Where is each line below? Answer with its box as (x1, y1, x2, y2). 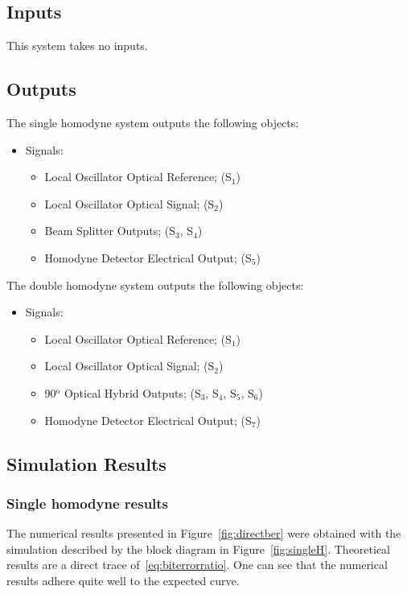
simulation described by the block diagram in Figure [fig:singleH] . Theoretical (6, 540, 391, 557)
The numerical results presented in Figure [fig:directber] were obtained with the (6, 525, 401, 542)
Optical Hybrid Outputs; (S (64, 384, 201, 401)
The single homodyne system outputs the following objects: (6, 114, 299, 130)
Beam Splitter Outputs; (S (44, 222, 176, 239)
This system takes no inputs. (6, 37, 148, 54)
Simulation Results (6, 451, 166, 476)
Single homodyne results (6, 493, 169, 513)
